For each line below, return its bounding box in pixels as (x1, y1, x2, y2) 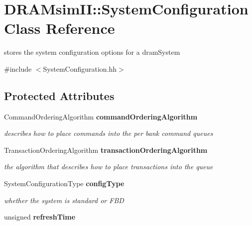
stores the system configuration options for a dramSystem (4, 47, 180, 57)
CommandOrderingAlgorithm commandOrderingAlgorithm (4, 111, 198, 121)
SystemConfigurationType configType (4, 178, 125, 189)
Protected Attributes (4, 88, 115, 103)
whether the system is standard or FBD (4, 195, 124, 205)
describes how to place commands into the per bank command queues (4, 128, 213, 138)
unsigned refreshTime (4, 212, 76, 222)
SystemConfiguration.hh (43, 63, 117, 74)
